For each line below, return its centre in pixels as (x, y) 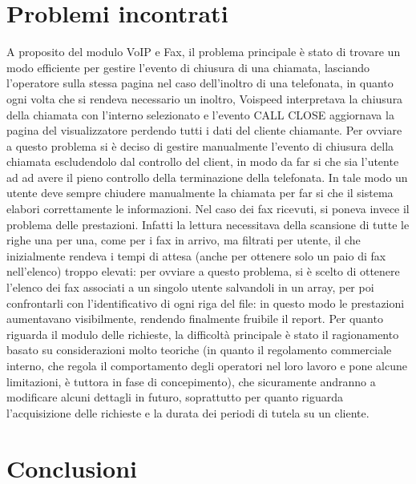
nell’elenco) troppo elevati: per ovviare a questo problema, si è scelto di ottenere (203, 271)
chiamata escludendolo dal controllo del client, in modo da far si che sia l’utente (203, 161)
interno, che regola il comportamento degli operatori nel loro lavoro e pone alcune (207, 365)
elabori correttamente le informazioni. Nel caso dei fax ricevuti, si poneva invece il (208, 209)
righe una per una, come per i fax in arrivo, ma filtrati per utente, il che (184, 240)
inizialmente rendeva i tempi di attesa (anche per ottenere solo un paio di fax (196, 255)
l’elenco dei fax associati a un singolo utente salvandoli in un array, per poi (190, 287)
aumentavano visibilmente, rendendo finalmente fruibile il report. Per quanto (195, 319)
